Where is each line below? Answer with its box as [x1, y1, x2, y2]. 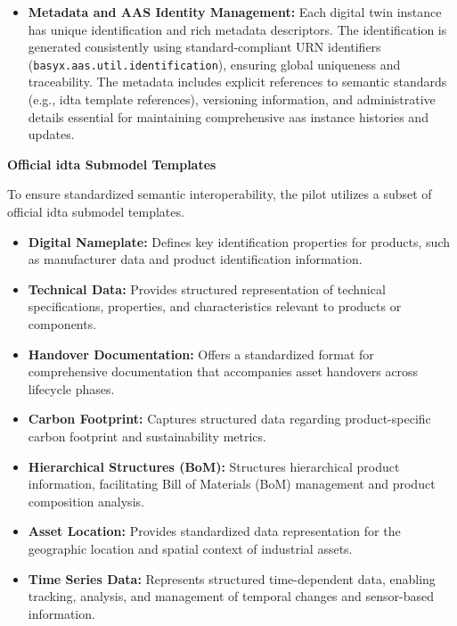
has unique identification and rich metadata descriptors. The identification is [28, 20, 447, 38]
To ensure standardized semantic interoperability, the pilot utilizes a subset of [7, 185, 432, 203]
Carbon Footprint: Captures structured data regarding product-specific [28, 409, 431, 428]
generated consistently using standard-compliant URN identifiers [28, 37, 381, 56]
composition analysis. [28, 491, 144, 510]
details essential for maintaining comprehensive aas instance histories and [28, 107, 428, 126]
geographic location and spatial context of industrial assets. [28, 539, 353, 557]
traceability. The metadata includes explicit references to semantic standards [28, 72, 447, 91]
